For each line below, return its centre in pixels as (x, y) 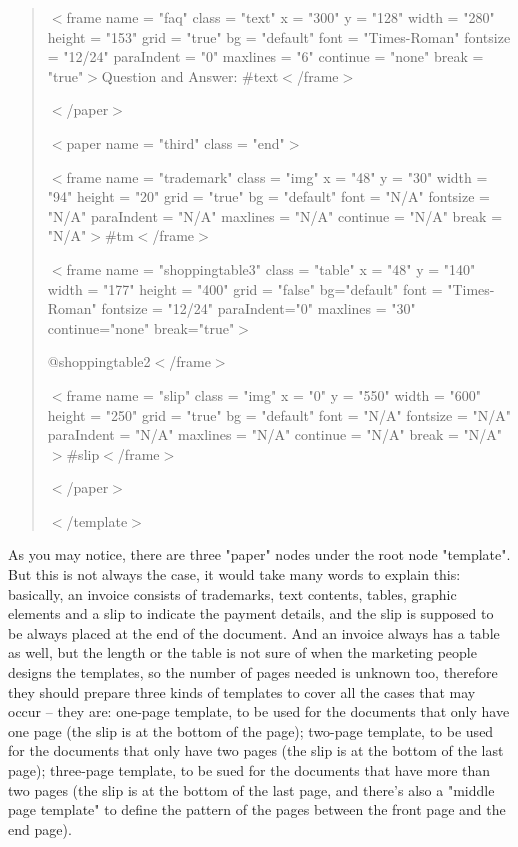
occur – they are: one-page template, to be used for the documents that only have (259, 711)
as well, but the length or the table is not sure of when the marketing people (242, 652)
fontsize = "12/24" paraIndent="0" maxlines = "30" (258, 308)
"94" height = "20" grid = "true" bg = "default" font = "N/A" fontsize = (268, 196)
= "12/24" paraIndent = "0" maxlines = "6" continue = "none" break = (265, 56)
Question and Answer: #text (190, 75)
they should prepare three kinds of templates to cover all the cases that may (242, 691)
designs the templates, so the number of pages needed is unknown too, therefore (253, 672)
